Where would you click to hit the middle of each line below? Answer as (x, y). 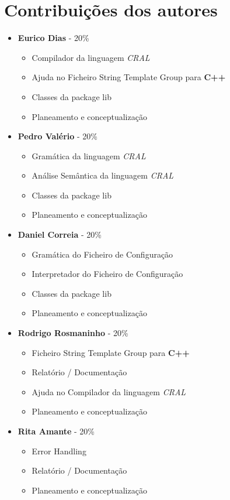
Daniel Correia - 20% (60, 234)
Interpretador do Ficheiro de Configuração (107, 274)
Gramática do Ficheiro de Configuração (102, 254)
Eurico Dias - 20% (53, 38)
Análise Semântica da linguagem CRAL (103, 175)
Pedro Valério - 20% (58, 136)
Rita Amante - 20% (56, 431)
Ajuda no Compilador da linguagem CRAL (109, 391)
